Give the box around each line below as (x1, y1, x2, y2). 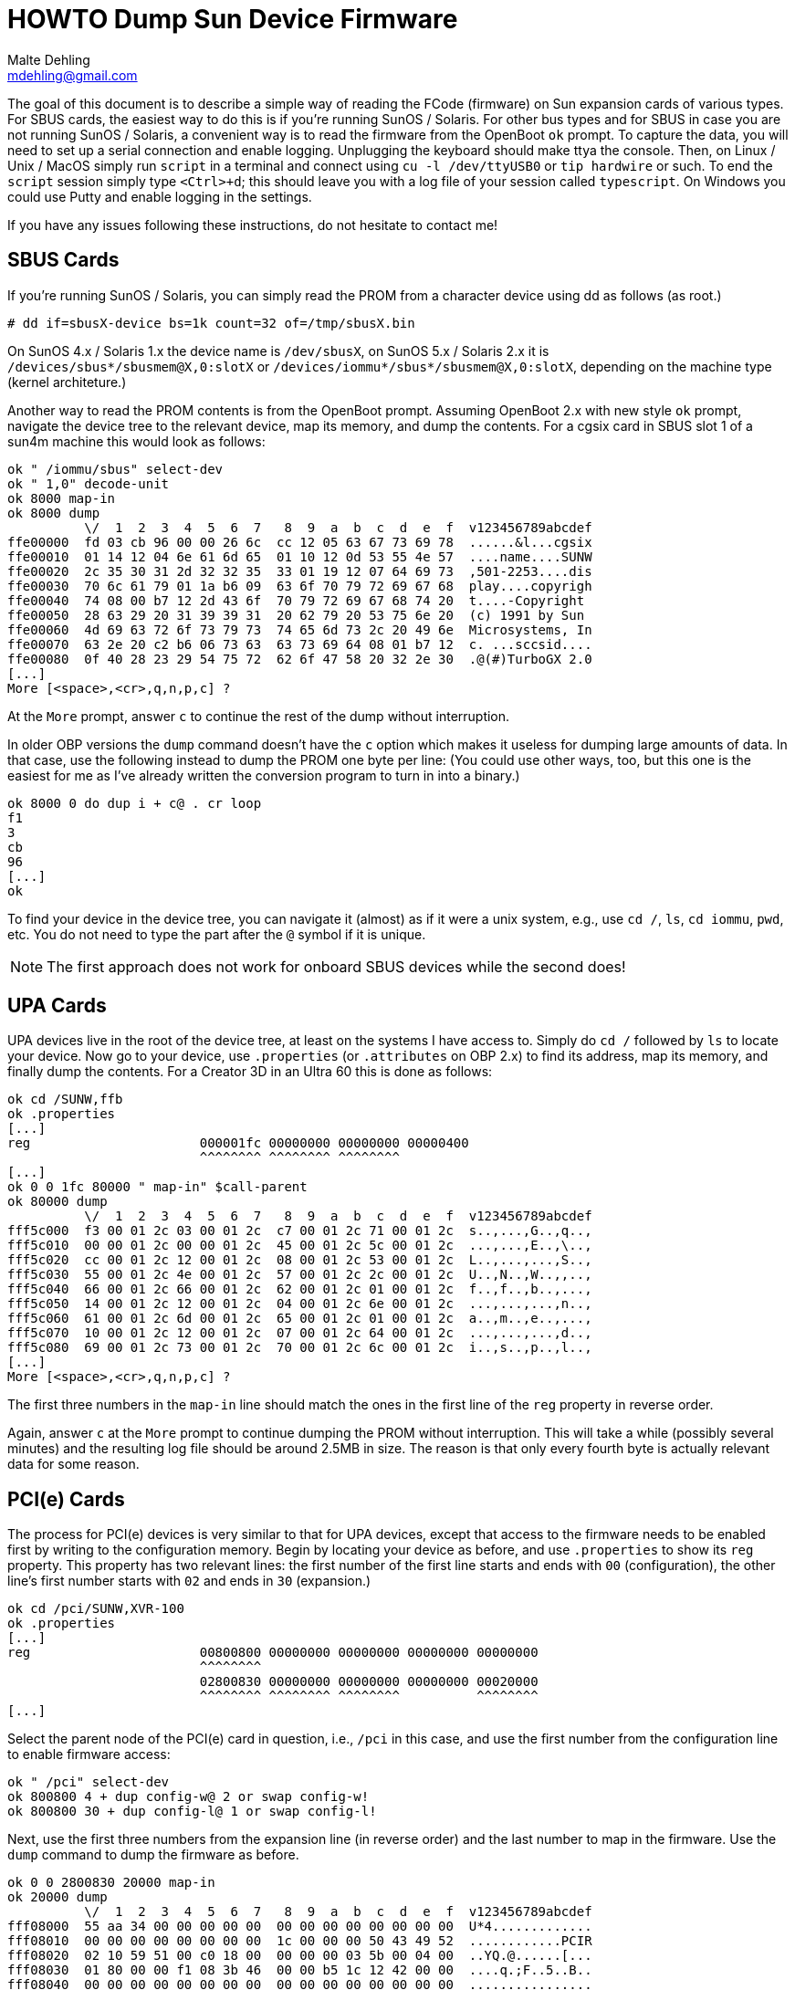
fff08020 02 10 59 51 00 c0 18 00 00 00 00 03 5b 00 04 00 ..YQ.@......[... (7, 1948, 592, 1964)
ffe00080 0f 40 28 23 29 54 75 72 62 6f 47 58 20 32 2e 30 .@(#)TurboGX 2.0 (7, 651, 592, 666)
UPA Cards (7, 994, 107, 1018)
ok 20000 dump (7, 1890, 108, 1905)
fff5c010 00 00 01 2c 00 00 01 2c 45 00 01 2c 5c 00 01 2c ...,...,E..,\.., (7, 1238, 592, 1253)
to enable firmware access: (7, 1746, 171, 1763)
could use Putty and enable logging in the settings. (7, 188, 312, 204)
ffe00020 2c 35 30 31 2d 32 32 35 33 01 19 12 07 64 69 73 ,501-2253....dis (7, 563, 592, 579)
